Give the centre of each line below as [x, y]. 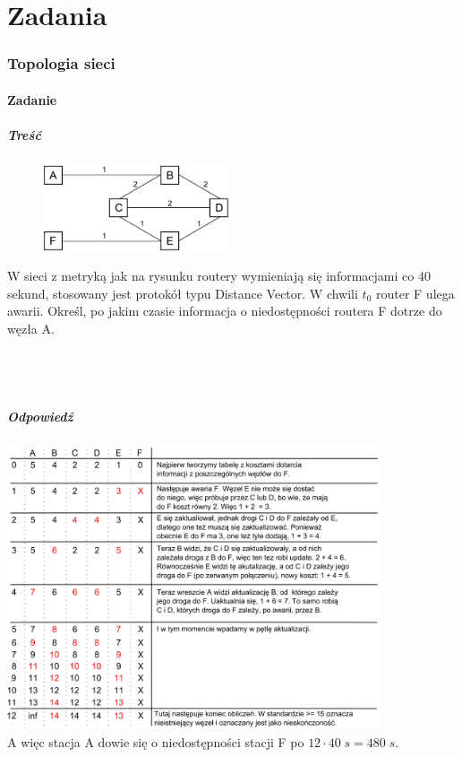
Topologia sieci [61, 63]
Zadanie [32, 99]
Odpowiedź [40, 416]
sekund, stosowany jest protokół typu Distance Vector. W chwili [183, 293]
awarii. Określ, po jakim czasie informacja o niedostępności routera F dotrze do [225, 311]
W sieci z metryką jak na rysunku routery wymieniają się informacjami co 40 [219, 276]
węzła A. [31, 328]
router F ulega [415, 293]
